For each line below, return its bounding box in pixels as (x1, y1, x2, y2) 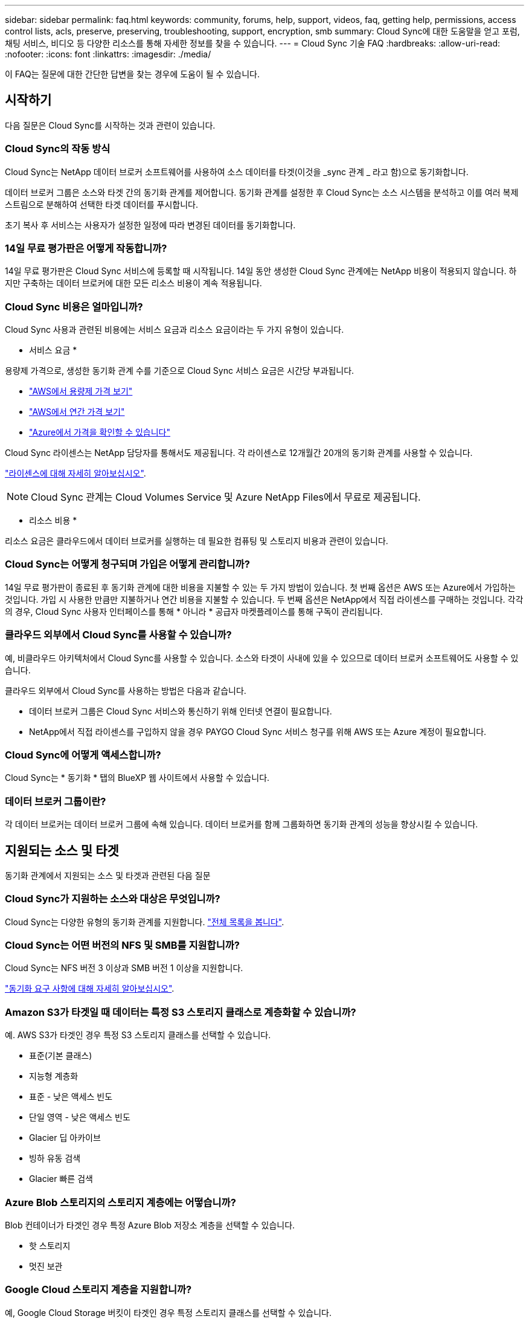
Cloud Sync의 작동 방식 (5, 143, 111, 155)
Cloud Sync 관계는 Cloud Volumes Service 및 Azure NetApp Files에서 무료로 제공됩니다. (31, 491, 421, 504)
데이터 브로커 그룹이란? (5, 795, 106, 807)
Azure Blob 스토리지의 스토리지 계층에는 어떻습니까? (5, 1196, 236, 1208)
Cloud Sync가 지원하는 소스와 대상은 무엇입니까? (5, 893, 220, 905)
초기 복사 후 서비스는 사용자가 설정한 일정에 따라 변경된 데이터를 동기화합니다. (5, 219, 296, 230)
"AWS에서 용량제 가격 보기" (29, 386, 133, 397)
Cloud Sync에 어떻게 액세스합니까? (5, 748, 161, 761)
